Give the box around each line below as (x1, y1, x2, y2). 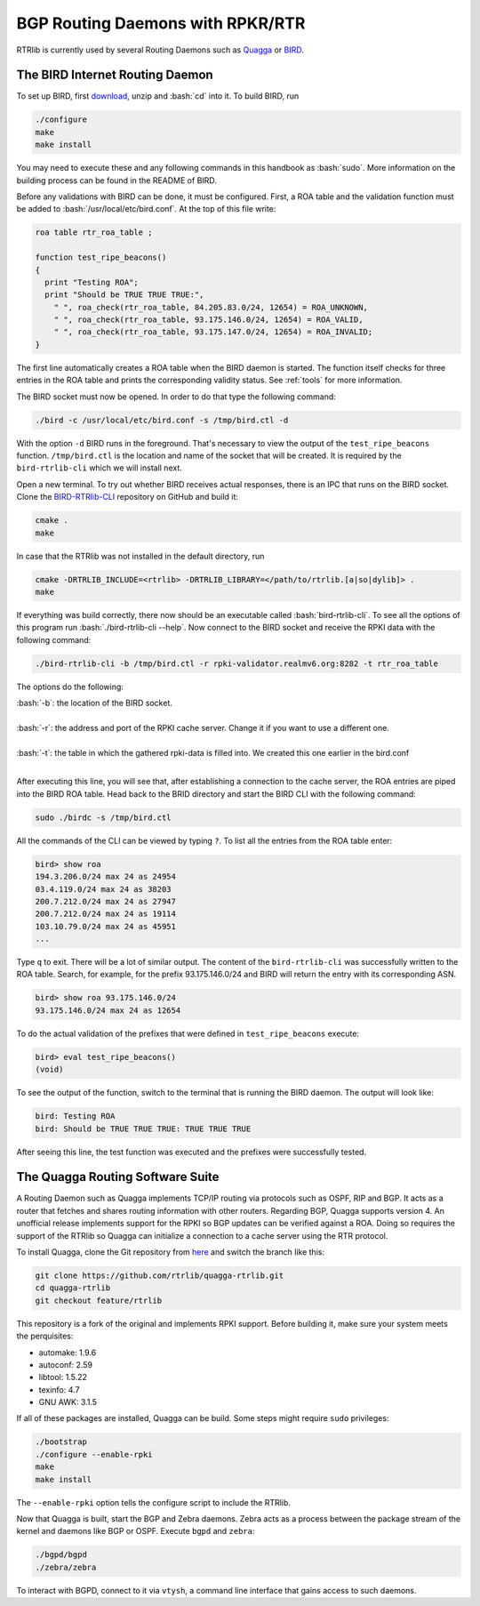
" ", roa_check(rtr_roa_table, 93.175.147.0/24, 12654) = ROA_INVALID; (53, 327, 373, 337)
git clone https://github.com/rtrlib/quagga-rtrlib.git (35, 1270, 284, 1281)
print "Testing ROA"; (44, 277, 140, 287)
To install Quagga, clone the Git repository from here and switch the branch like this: (16, 1246, 324, 1257)
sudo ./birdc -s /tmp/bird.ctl (35, 812, 172, 823)
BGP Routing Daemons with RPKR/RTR (16, 13, 306, 33)
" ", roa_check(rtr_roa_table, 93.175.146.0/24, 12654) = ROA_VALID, (53, 315, 364, 325)
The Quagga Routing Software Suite (16, 1169, 220, 1184)
